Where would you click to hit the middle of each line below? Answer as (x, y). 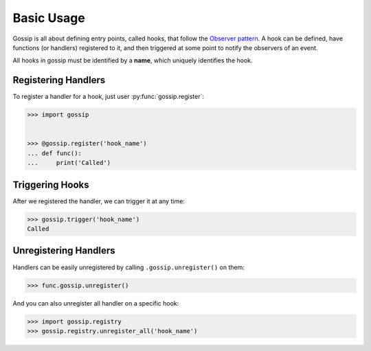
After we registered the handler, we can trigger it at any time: (99, 201)
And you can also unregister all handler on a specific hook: (96, 303)
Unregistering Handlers (64, 251)
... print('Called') (69, 163)
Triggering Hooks (51, 184)
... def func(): (55, 153)
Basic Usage (49, 18)
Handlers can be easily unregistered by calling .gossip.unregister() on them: (129, 267)
